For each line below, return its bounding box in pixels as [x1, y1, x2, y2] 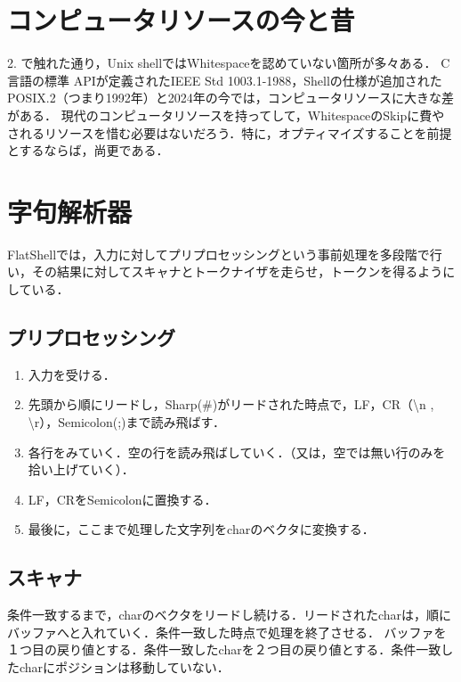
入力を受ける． [28, 365, 116, 383]
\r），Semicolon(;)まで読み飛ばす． [28, 412, 225, 431]
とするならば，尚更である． [7, 141, 169, 160]
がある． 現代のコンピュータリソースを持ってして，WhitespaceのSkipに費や [7, 105, 445, 124]
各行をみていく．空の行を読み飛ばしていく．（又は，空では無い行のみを [28, 442, 446, 461]
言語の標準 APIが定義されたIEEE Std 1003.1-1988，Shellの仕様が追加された [7, 70, 442, 89]
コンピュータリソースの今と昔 [7, 2, 355, 38]
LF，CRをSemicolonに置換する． [28, 489, 217, 508]
